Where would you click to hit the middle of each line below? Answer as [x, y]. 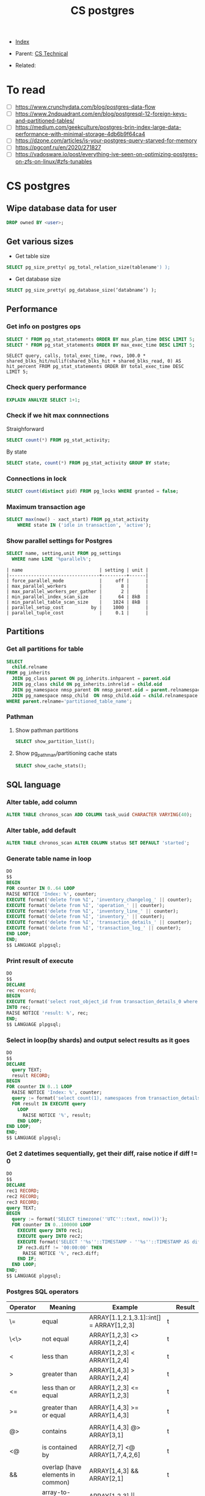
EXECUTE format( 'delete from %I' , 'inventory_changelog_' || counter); [99, 900]
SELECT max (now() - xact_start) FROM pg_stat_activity [77, 519]
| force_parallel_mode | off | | [77, 580]
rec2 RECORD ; [23, 1196]
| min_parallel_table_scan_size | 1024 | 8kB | [77, 602]
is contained [59, 1447]
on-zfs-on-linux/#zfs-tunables [54, 161]
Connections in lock [37, 479]
